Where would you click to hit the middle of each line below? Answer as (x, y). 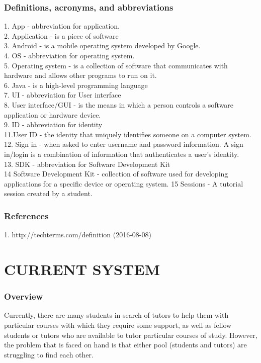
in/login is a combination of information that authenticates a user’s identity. (122, 154)
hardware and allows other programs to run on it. (80, 75)
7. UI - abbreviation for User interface (63, 95)
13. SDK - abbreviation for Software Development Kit (87, 164)
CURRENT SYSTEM (82, 269)
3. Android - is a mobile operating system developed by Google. (102, 46)
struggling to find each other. (49, 354)
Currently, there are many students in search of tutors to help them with (116, 315)
